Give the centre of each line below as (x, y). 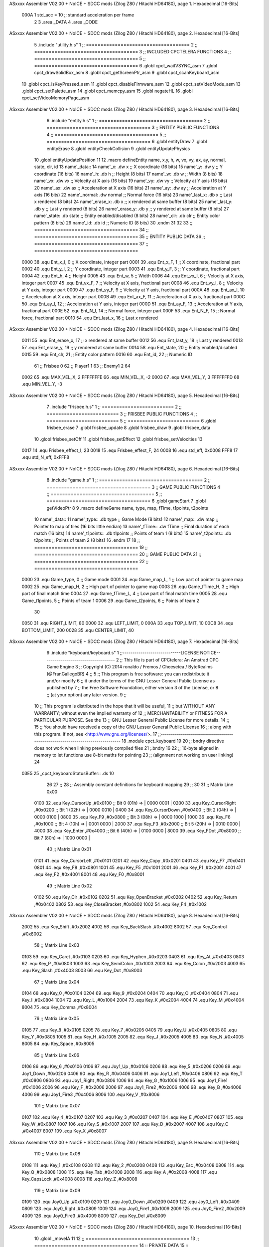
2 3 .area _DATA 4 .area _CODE (66, 22)
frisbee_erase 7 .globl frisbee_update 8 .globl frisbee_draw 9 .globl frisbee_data (129, 428)
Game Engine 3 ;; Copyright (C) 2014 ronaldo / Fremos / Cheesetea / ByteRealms (130, 667)
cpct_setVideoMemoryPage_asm (56, 98)
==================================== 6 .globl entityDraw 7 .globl (127, 142)
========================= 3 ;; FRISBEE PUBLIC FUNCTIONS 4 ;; (122, 414)
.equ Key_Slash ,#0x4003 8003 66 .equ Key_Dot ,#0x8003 (82, 971)
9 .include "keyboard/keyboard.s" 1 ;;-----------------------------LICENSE (123, 653)
